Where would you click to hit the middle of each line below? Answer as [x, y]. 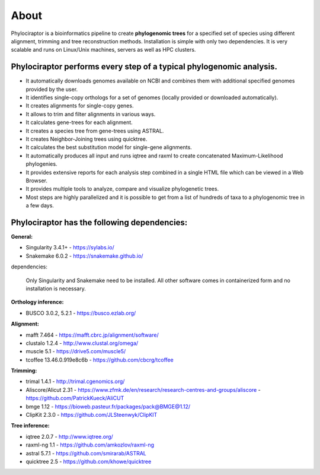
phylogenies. [41, 164]
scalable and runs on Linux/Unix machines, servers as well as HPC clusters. [103, 50]
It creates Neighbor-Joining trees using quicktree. [87, 139]
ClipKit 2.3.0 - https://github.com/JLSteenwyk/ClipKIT [92, 415]
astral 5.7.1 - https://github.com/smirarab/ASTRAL [86, 453]
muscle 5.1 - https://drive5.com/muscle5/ [76, 351]
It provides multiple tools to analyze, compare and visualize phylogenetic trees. [122, 189]
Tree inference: [30, 426]
